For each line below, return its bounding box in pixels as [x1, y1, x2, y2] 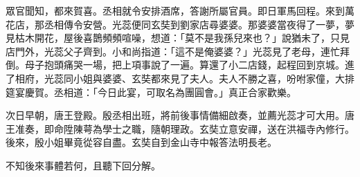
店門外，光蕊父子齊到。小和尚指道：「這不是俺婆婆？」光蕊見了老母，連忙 [6, 44, 340, 58]
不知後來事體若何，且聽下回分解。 [6, 158, 161, 172]
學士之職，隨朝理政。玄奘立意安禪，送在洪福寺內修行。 [102, 121, 354, 136]
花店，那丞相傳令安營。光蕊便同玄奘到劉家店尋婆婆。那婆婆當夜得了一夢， [6, 17, 345, 31]
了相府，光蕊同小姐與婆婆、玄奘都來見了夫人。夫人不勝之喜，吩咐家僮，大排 [6, 71, 354, 85]
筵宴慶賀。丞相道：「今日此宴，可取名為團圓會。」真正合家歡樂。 [6, 84, 296, 99]
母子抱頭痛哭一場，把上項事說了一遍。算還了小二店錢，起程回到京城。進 [24, 57, 354, 72]
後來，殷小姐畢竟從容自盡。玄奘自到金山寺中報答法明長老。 [6, 135, 277, 149]
